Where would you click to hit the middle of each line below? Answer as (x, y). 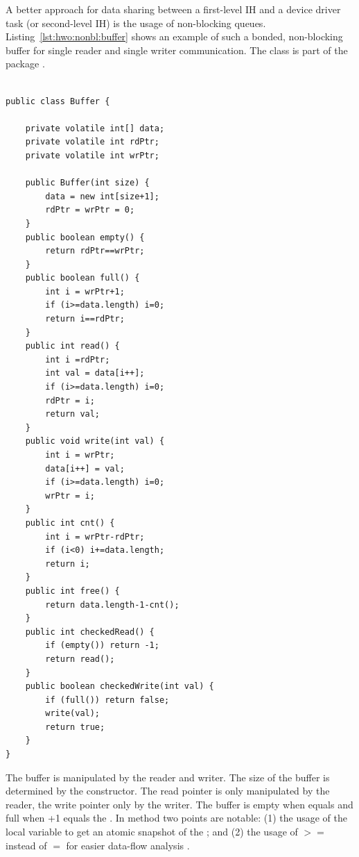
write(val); (73, 714)
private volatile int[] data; (95, 128)
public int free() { (72, 591)
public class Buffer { (58, 101)
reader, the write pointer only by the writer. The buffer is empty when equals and (179, 804)
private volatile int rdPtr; (92, 142)
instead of (26, 845)
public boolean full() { (82, 278)
